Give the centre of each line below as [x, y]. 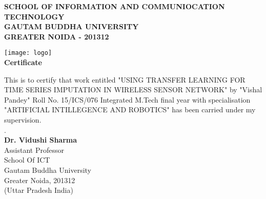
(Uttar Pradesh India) [39, 190]
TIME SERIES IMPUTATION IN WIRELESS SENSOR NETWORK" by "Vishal [133, 89]
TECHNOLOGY [34, 16]
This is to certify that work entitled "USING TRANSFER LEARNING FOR [125, 79]
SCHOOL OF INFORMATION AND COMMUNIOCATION [115, 6]
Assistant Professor [34, 150]
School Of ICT [27, 160]
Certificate [23, 62]
